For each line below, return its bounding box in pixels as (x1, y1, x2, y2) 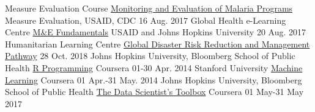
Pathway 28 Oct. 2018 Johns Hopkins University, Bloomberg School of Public (5, 49, 295, 62)
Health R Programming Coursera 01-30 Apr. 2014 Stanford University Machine (5, 61, 303, 74)
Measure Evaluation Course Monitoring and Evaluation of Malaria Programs (5, 2, 293, 14)
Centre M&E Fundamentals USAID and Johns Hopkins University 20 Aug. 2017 (5, 26, 306, 38)
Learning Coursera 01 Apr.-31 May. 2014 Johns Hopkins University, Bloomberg (5, 73, 302, 86)
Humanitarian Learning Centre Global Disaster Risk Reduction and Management (5, 37, 310, 50)
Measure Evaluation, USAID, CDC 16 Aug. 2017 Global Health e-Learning (5, 13, 286, 26)
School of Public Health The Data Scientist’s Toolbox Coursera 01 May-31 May (5, 85, 304, 98)
